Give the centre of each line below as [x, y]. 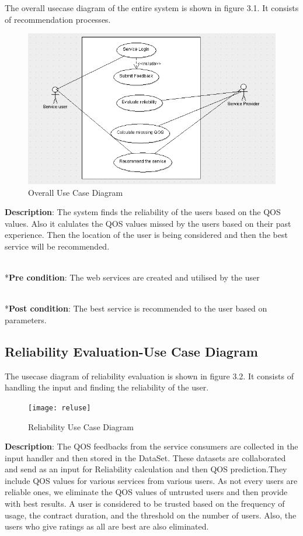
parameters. [26, 319]
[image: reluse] [60, 408]
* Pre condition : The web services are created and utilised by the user [132, 277]
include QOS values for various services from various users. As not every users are [151, 480]
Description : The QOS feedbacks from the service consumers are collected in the [151, 446]
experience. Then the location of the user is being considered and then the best [146, 235]
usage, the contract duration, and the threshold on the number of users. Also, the [151, 515]
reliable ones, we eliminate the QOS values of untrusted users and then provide [146, 492]
